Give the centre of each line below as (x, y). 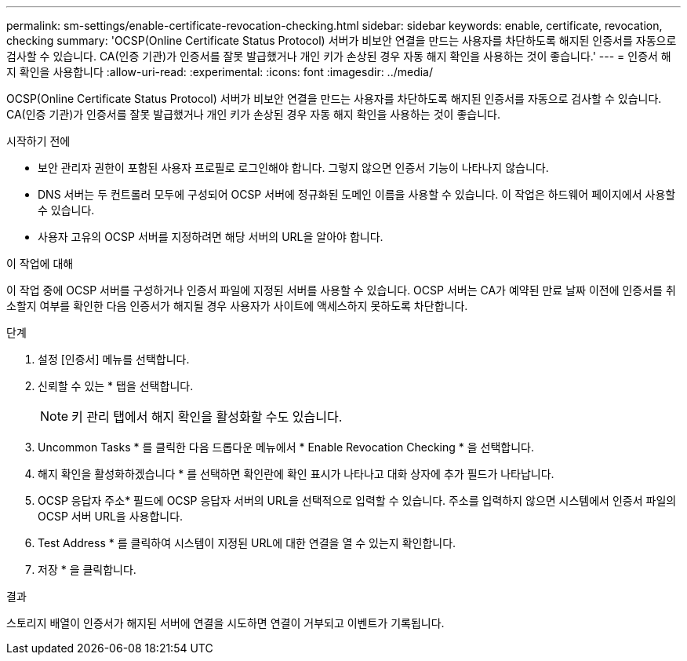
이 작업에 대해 (40, 263)
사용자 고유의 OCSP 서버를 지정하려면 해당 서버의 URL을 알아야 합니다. (211, 237)
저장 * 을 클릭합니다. (87, 570)
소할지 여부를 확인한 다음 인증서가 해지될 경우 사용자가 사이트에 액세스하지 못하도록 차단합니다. (237, 306)
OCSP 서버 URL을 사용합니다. (111, 516)
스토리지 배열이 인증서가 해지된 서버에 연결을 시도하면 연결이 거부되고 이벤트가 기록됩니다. (225, 623)
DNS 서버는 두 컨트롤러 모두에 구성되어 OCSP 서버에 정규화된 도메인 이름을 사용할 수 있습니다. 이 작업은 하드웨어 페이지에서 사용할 (357, 194)
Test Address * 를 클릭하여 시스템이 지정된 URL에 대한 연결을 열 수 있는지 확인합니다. (247, 543)
